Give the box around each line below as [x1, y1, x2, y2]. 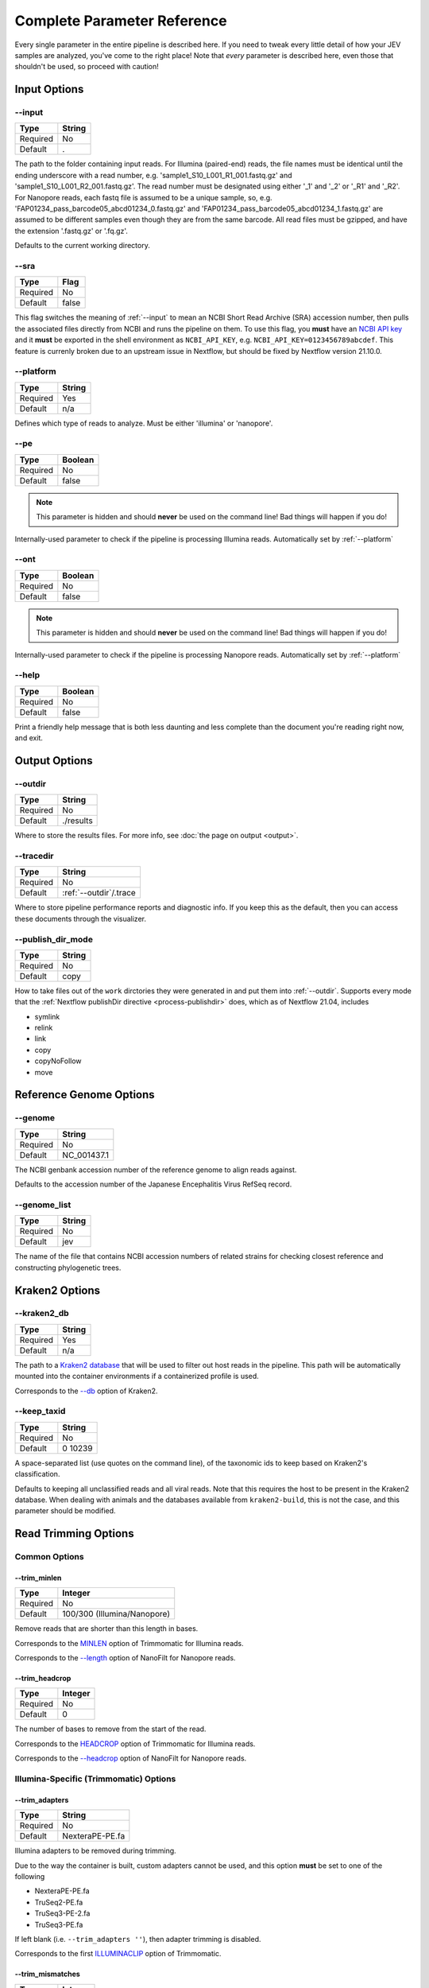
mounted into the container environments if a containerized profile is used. [14, 1372, 260, 1381]
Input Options [14, 83, 84, 96]
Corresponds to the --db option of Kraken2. [14, 1386, 158, 1396]
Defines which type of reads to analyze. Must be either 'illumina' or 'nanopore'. [14, 418, 273, 428]
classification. [14, 1470, 60, 1479]
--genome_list [14, 1199, 71, 1210]
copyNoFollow [34, 1056, 83, 1066]
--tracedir [14, 850, 55, 861]
